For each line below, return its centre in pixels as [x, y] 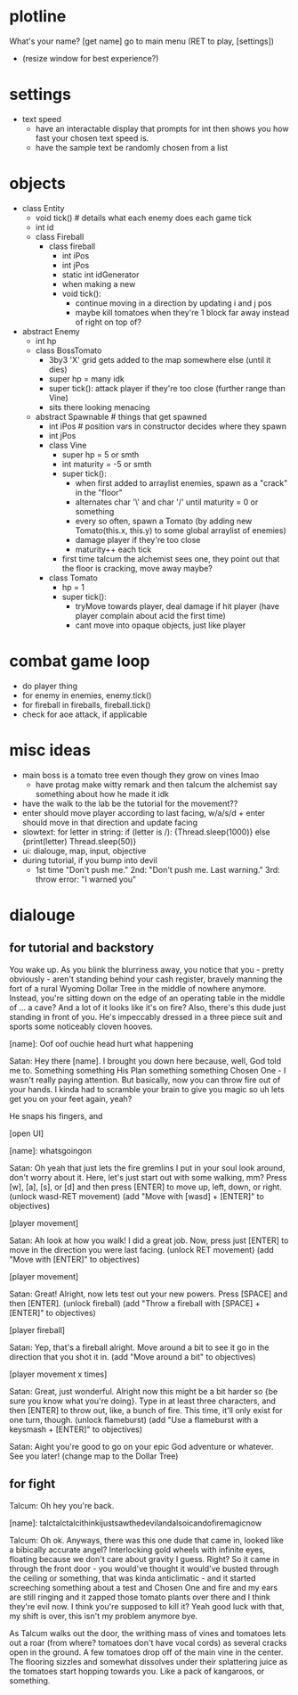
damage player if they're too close [138, 539]
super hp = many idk [86, 378]
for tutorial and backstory [81, 948]
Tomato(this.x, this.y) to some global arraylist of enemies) [181, 530]
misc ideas [50, 750]
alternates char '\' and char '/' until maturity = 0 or [167, 502]
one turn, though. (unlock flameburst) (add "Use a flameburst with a [134, 1419]
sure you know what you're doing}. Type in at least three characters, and [142, 1401]
